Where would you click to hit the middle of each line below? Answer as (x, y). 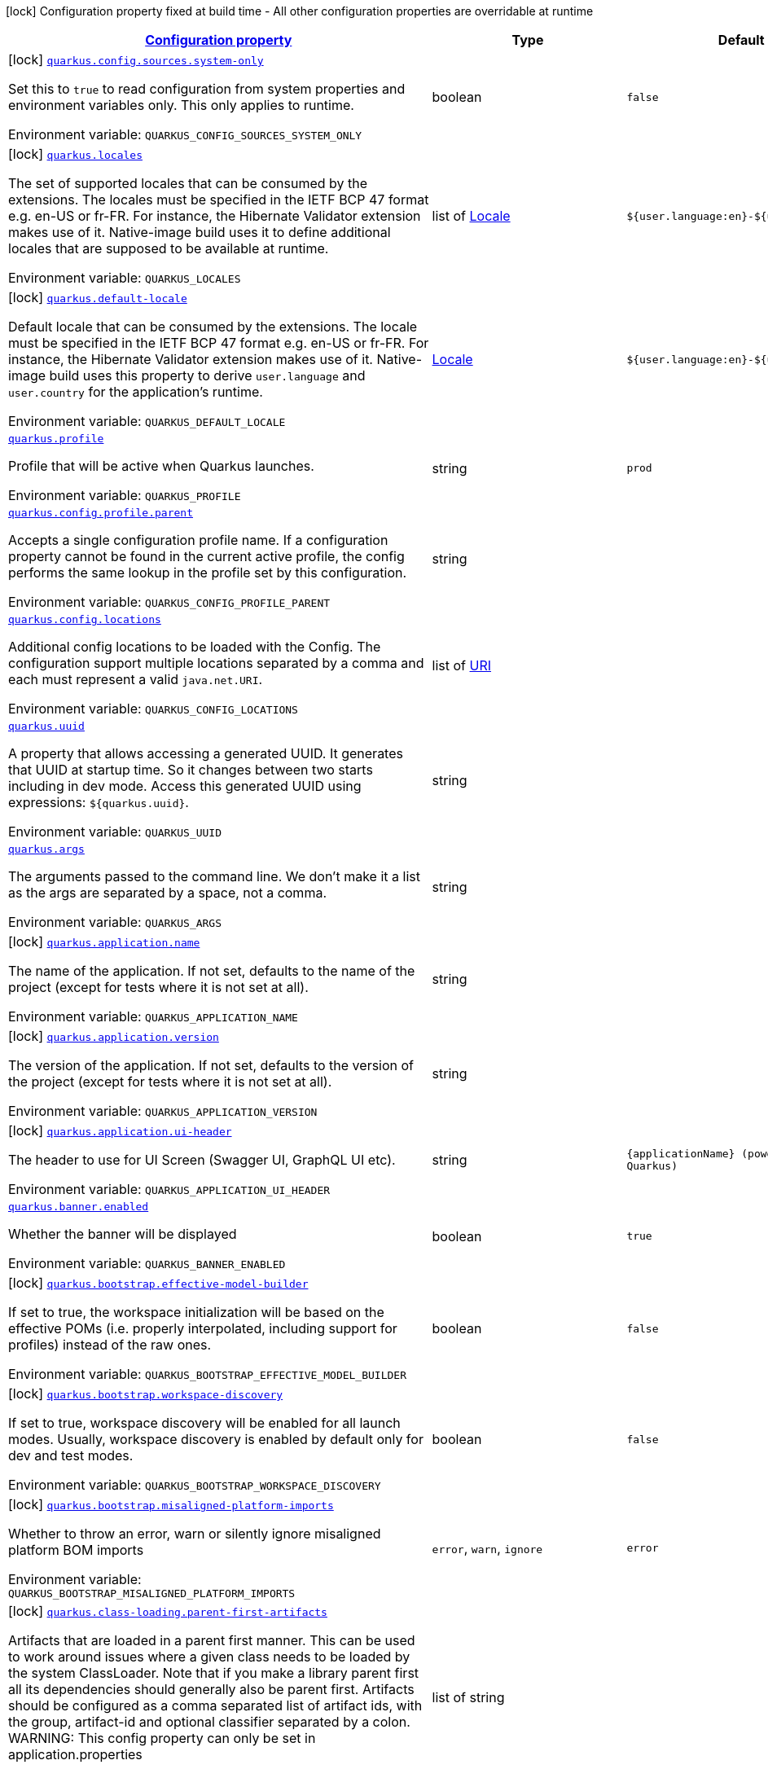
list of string (468, 1697)
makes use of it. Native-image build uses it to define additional (200, 232)
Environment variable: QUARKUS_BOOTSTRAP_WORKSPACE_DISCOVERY (195, 1485)
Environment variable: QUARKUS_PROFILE (125, 495)
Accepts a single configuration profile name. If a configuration (198, 540)
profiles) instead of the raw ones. (110, 1345)
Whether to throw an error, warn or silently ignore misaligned (195, 1534)
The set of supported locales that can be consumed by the (188, 183)
